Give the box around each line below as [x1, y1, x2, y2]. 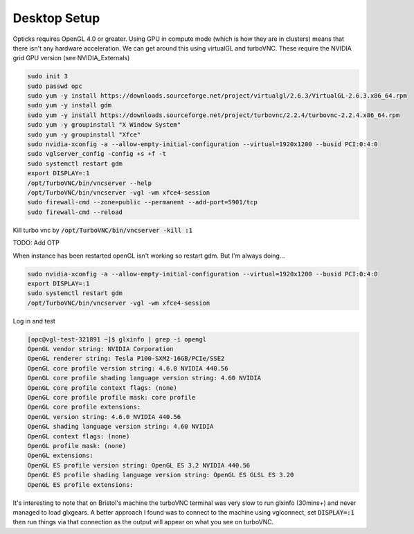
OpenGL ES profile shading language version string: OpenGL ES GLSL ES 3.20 [27, 471, 294, 479]
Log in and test [12, 317, 55, 325]
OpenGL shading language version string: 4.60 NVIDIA [27, 422, 214, 431]
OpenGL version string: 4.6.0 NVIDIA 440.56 [27, 413, 181, 420]
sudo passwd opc [27, 82, 83, 90]
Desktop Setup [12, 10, 100, 26]
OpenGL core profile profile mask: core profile [27, 393, 196, 402]
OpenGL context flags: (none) [27, 432, 130, 440]
